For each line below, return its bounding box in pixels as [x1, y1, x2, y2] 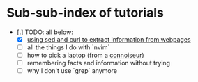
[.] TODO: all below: [16, 28, 74, 36]
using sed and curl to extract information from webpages [26, 35, 191, 43]
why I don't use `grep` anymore [26, 67, 118, 75]
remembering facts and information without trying [26, 59, 171, 67]
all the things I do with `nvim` [26, 43, 110, 51]
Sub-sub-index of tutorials [6, 5, 165, 21]
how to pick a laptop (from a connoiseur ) [26, 51, 144, 60]
